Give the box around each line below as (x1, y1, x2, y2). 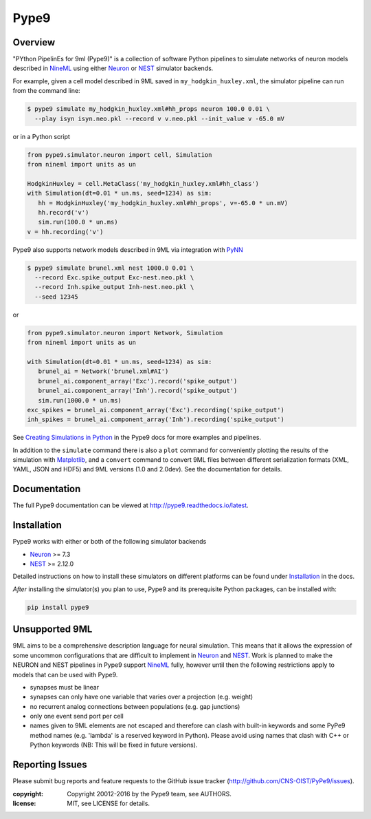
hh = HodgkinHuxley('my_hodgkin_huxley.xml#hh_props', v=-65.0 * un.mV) (38, 199, 289, 206)
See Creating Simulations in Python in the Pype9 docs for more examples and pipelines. (12, 434, 261, 442)
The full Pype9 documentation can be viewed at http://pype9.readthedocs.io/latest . (12, 501, 249, 509)
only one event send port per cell (30, 712, 124, 721)
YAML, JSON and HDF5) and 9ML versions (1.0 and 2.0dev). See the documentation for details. (12, 465, 282, 474)
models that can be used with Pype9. (12, 670, 118, 679)
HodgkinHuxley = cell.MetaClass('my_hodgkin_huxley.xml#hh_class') (27, 180, 260, 187)
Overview (12, 36, 56, 48)
